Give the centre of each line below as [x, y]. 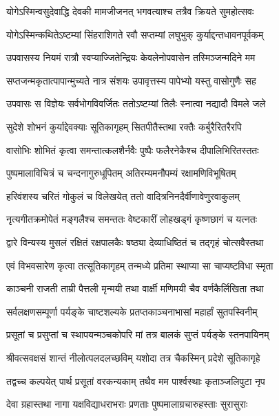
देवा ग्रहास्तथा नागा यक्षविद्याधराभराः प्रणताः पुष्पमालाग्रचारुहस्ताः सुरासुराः [127, 404]
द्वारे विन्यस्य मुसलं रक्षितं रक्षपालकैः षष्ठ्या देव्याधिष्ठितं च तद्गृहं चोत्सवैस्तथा [135, 242]
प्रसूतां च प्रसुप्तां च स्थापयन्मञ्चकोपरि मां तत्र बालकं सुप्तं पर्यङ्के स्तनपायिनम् [138, 335]
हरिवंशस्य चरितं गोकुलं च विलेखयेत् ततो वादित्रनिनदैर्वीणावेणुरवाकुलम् [123, 196]
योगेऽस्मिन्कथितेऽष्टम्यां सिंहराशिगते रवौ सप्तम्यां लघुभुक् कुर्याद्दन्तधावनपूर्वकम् [135, 34]
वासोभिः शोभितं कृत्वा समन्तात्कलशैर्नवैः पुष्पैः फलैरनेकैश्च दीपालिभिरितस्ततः [133, 150]
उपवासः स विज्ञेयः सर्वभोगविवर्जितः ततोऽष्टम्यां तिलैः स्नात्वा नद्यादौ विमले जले [136, 103]
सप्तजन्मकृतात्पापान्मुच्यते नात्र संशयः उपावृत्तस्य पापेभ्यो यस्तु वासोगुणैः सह [131, 80]
